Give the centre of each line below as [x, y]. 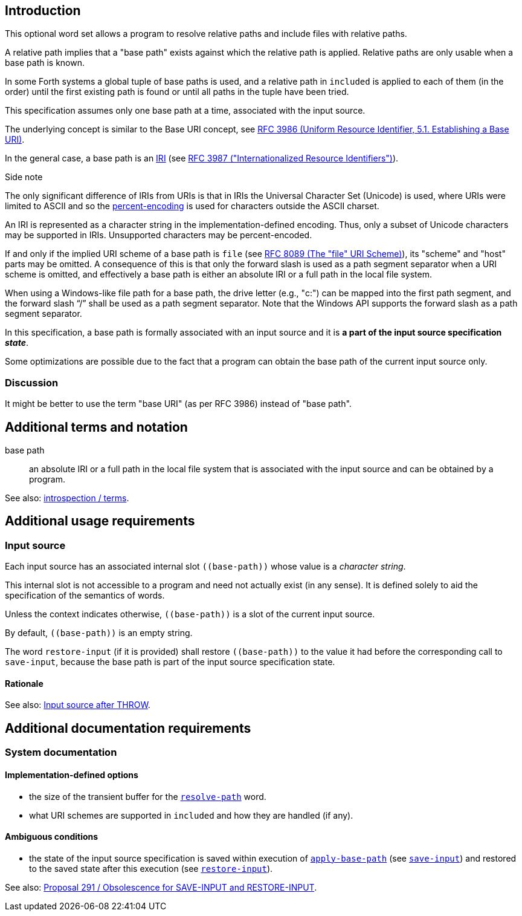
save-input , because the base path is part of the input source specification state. [170, 662]
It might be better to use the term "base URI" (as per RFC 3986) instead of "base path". [178, 404]
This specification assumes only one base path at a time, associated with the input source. [185, 111]
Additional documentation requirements [128, 728]
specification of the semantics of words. [85, 596]
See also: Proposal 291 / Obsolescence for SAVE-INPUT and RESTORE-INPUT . [161, 887]
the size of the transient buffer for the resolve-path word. [148, 796]
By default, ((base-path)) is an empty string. [99, 633]
